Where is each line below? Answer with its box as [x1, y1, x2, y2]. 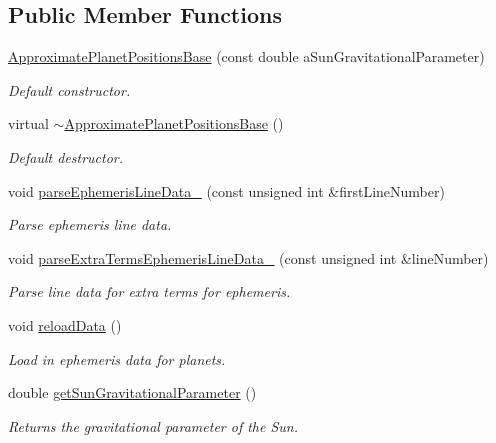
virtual [8, 113, 49, 134]
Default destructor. [8, 146, 124, 167]
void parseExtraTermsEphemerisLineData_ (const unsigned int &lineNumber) [8, 247, 489, 268]
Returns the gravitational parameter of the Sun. [8, 415, 299, 436]
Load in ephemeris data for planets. [8, 348, 226, 369]
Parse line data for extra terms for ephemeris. [8, 281, 291, 302]
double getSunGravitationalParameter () [8, 382, 257, 403]
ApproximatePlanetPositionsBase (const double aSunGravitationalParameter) [8, 46, 485, 67]
